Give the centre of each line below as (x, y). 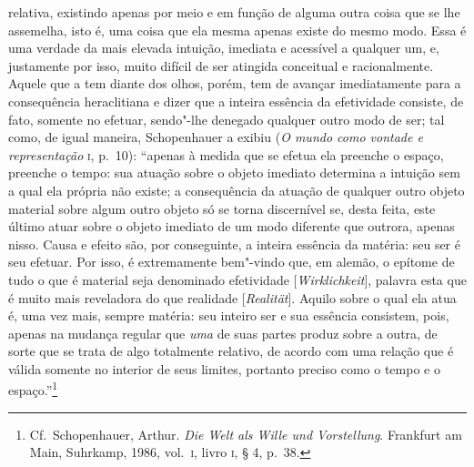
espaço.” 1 (33, 389)
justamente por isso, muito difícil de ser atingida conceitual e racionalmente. (221, 65)
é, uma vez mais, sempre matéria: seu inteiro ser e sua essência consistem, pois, (229, 315)
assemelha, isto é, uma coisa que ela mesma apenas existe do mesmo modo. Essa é (237, 30)
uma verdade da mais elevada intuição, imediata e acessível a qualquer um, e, (224, 48)
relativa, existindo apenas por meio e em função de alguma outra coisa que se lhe (234, 12)
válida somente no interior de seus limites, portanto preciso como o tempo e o (224, 368)
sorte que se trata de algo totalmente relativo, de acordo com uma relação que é (231, 351)
